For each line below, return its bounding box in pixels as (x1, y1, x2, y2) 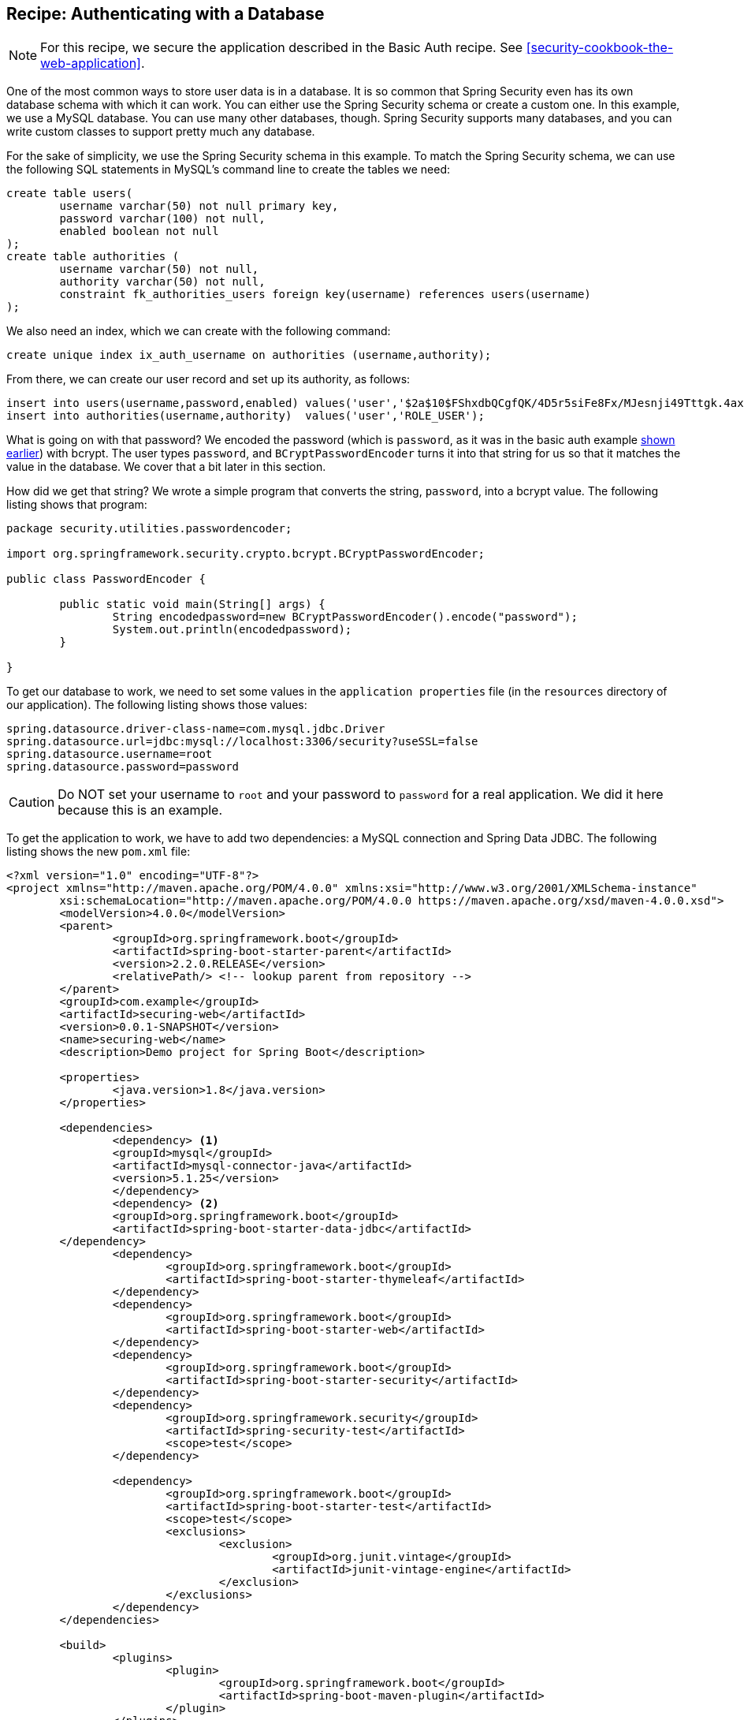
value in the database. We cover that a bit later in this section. (6, 460, 326, 474)
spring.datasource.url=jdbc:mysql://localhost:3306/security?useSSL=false (6, 735, 478, 748)
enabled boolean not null (59, 225, 219, 238)
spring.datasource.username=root (6, 748, 213, 761)
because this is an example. (58, 802, 223, 819)
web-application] (40, 55, 141, 72)
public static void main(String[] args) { (59, 598, 325, 611)
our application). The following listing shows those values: (6, 698, 307, 712)
